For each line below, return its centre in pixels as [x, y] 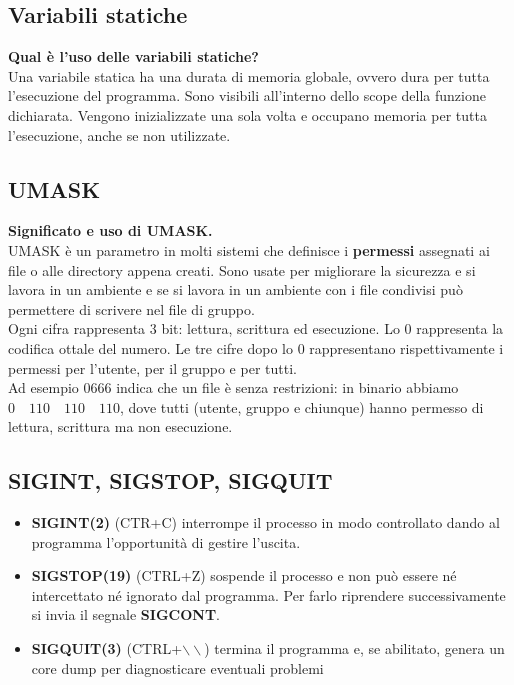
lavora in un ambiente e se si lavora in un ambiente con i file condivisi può [235, 289]
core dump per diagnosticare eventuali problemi [177, 667]
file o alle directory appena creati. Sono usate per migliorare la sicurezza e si [242, 269]
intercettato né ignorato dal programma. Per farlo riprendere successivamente [268, 594]
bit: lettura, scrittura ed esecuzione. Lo [280, 328]
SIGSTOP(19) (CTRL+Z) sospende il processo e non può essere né [244, 575]
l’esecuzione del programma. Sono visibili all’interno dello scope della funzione [247, 95]
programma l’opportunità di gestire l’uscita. [166, 541]
